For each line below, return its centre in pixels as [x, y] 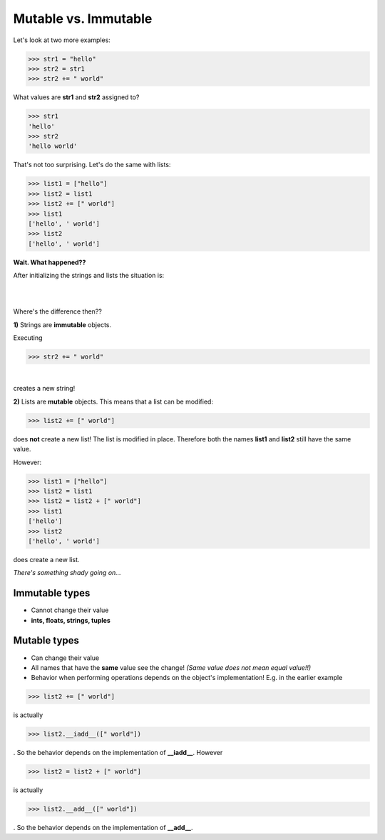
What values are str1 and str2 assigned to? [76, 97]
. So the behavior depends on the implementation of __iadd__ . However [118, 753]
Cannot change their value [70, 610]
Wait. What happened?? [50, 262]
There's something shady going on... [67, 573]
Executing [28, 338]
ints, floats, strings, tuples [71, 620]
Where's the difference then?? [58, 311]
